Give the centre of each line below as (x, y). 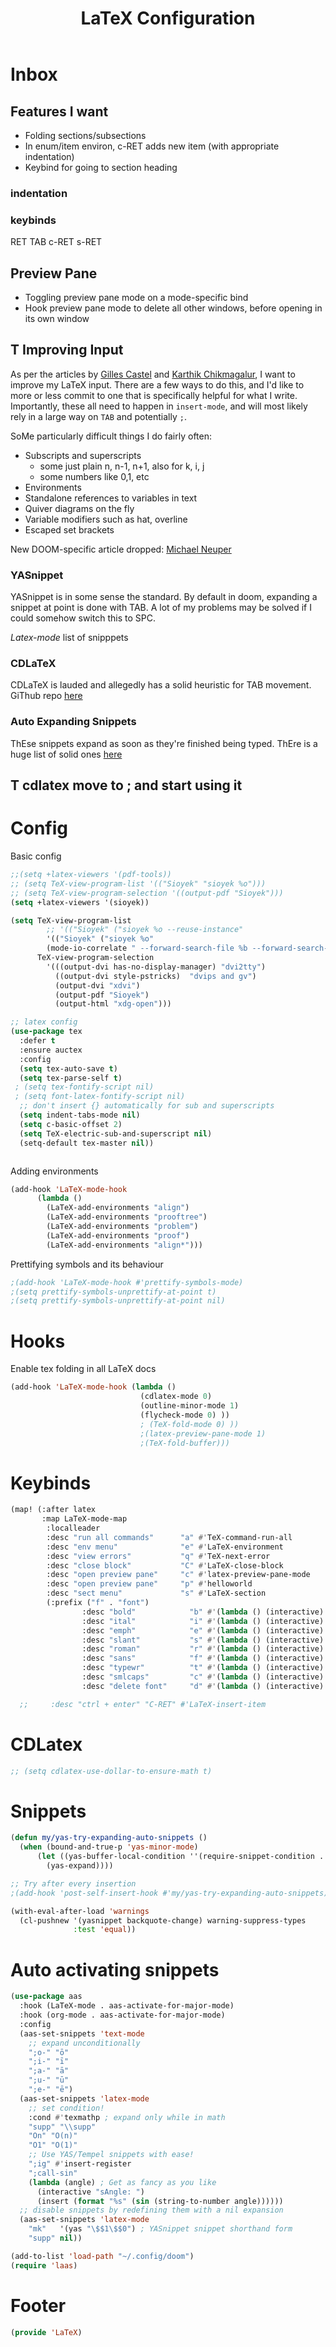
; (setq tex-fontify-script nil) (84, 1087)
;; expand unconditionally (84, 2043)
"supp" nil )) (55, 2238)
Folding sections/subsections (85, 135)
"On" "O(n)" (53, 2136)
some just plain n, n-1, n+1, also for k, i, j (122, 466)
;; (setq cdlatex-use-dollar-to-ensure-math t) (111, 1771)
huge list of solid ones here (66, 754)
